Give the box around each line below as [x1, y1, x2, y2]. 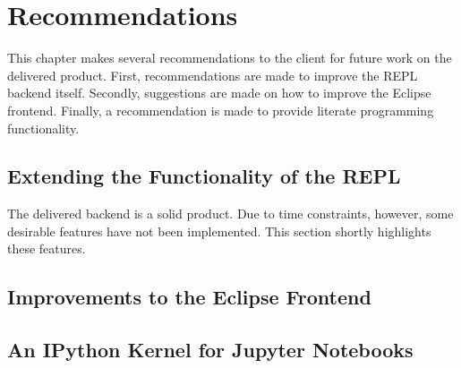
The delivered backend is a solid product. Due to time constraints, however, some [7, 204, 454, 223]
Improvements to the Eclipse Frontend [7, 283, 371, 311]
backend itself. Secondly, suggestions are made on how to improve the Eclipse [7, 83, 431, 102]
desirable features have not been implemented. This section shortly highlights [7, 221, 431, 240]
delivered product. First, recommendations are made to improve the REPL [7, 65, 418, 84]
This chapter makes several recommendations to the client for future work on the [7, 48, 452, 67]
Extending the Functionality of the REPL [7, 162, 401, 190]
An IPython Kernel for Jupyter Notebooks [7, 336, 414, 364]
